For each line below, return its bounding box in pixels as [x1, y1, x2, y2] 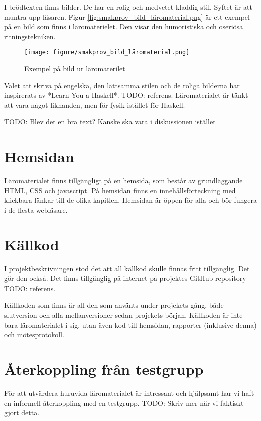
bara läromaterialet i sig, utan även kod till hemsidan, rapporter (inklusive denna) [4, 319, 257, 330]
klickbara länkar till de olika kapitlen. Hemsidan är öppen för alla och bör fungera [4, 195, 257, 205]
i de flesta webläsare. [4, 204, 68, 215]
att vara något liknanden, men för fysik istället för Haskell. [4, 99, 185, 110]
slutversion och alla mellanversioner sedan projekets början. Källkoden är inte [4, 310, 243, 320]
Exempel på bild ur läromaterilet [24, 63, 125, 74]
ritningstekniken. [4, 31, 56, 41]
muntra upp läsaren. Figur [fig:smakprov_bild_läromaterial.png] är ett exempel [4, 11, 250, 22]
